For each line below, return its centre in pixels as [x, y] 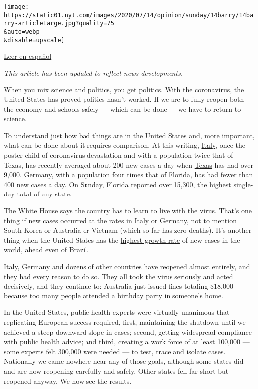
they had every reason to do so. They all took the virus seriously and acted [119, 276]
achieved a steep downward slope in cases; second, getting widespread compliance [128, 332]
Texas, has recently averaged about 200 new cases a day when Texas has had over [129, 164]
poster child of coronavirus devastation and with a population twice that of [119, 155]
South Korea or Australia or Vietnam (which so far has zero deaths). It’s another [128, 230]
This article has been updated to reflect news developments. [93, 72]
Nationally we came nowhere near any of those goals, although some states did [124, 361]
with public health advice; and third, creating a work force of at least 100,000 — [127, 341]
